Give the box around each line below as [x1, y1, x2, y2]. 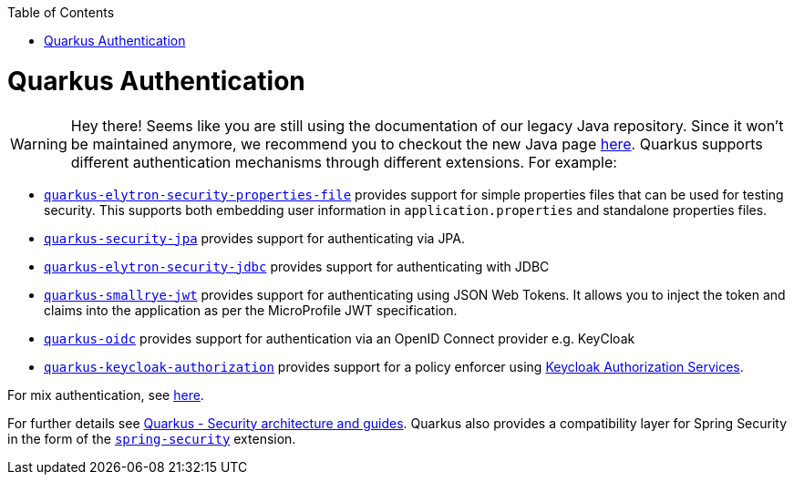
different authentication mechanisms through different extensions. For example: [70, 152, 617, 171]
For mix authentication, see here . [7, 386, 204, 403]
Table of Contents [7, 5, 115, 20]
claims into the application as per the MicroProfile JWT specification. [44, 302, 458, 318]
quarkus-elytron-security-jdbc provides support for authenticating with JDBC [44, 258, 550, 274]
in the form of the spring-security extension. [7, 430, 296, 446]
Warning [10, 134, 67, 153]
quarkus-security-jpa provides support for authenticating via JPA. [44, 230, 465, 246]
